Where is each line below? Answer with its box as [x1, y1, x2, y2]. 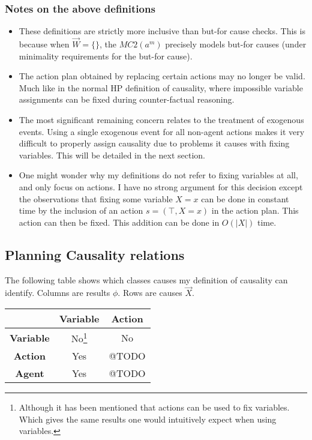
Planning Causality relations [5, 245, 185, 264]
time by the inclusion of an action [19, 204, 143, 217]
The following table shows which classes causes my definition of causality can [5, 273, 288, 286]
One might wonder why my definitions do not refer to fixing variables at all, [19, 169, 298, 181]
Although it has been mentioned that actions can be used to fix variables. [19, 401, 290, 414]
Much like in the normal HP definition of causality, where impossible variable [19, 81, 303, 94]
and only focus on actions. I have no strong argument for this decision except [19, 180, 303, 193]
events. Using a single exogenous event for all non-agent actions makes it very [19, 125, 305, 137]
